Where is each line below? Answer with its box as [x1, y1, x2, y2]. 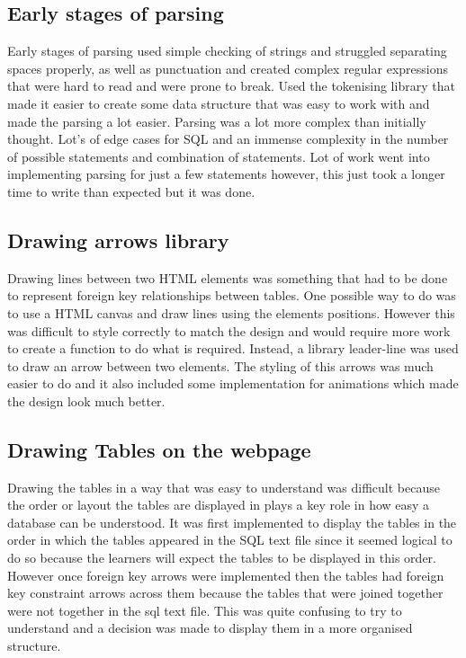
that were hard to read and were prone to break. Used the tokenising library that [7, 76, 455, 95]
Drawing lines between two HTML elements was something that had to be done [7, 268, 448, 287]
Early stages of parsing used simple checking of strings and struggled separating [7, 41, 447, 60]
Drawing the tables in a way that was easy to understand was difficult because [7, 477, 440, 496]
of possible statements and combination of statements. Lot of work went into [7, 147, 430, 165]
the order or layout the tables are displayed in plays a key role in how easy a [7, 495, 430, 514]
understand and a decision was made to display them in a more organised [7, 618, 413, 637]
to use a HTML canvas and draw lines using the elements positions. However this [7, 303, 455, 322]
